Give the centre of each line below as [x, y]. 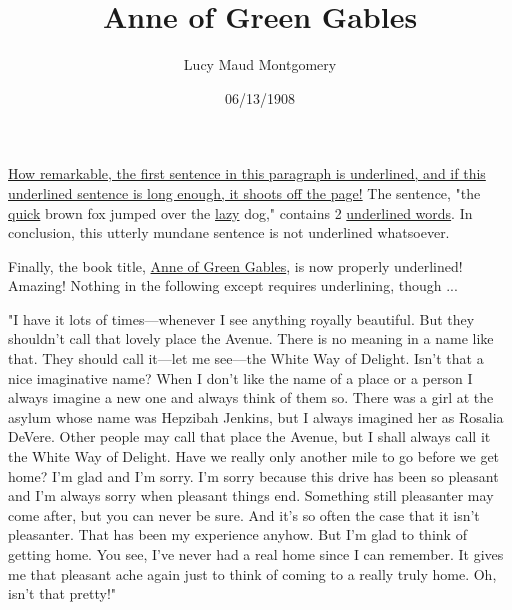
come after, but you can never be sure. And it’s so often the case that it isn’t [244, 514]
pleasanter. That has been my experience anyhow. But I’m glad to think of [237, 534]
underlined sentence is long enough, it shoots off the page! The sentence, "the [244, 192]
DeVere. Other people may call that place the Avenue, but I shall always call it [249, 436]
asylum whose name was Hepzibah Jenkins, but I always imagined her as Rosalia [256, 416]
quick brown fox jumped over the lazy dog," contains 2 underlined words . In [240, 212]
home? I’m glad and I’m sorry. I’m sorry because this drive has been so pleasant [253, 475]
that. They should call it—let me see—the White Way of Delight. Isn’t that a [246, 358]
